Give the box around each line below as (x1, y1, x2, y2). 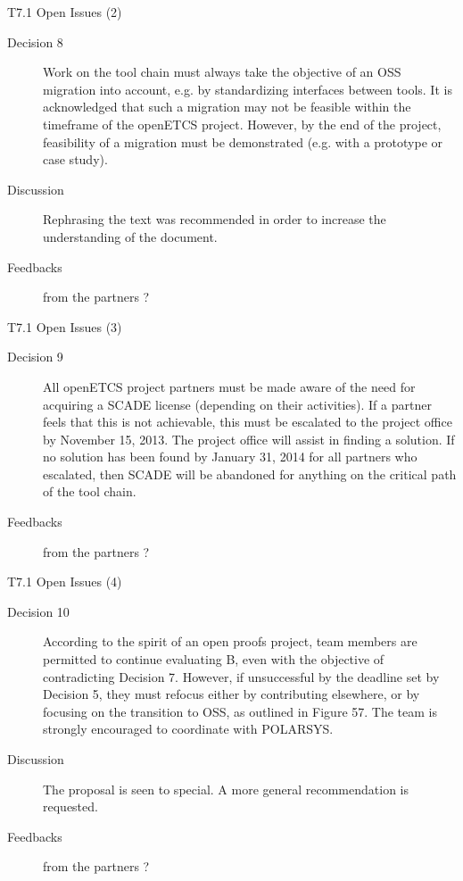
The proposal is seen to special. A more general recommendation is (43, 779, 409, 798)
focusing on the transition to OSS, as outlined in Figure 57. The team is (43, 702, 437, 720)
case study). (43, 150, 108, 169)
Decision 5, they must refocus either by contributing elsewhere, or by (43, 685, 420, 703)
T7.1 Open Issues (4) (7, 572, 122, 591)
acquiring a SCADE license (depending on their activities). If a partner (43, 395, 432, 413)
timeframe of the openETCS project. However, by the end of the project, (43, 114, 442, 133)
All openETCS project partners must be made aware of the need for (43, 377, 416, 395)
